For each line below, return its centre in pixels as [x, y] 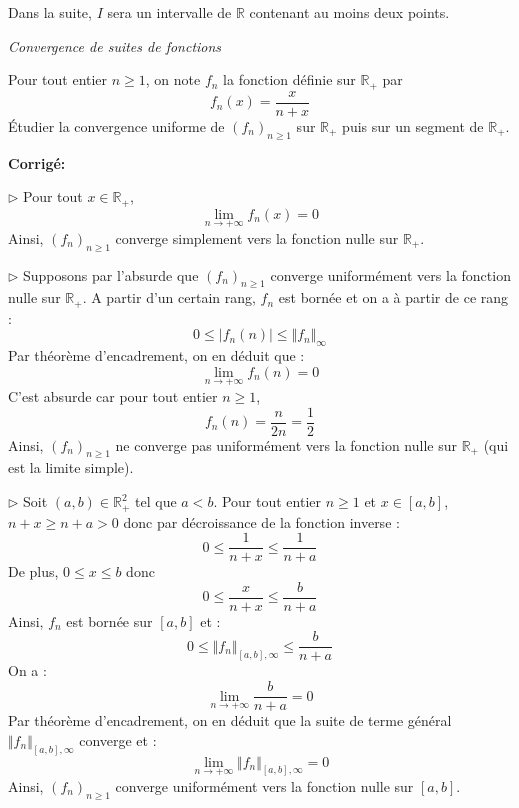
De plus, [33, 571]
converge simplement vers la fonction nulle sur [257, 237]
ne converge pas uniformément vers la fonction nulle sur [286, 444]
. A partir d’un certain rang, [169, 297]
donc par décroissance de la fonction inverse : [261, 521]
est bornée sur [109, 620]
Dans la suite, [50, 12]
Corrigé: [37, 162]
